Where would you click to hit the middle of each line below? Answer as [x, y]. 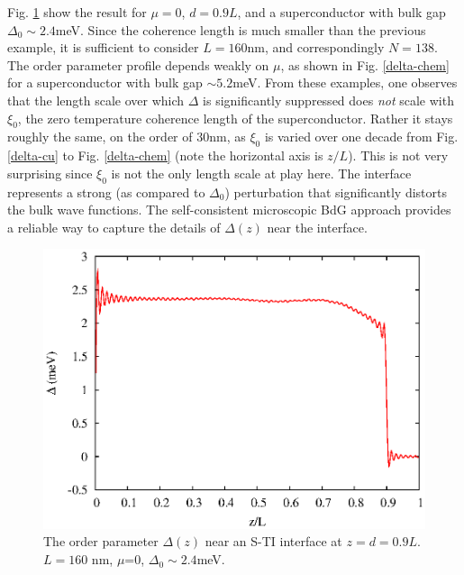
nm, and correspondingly [316, 47]
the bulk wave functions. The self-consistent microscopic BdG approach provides [229, 210]
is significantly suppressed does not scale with [328, 100]
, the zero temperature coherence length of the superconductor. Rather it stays [235, 118]
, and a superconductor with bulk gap [341, 12]
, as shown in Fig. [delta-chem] [365, 64]
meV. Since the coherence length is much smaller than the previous [241, 29]
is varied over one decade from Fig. [361, 137]
